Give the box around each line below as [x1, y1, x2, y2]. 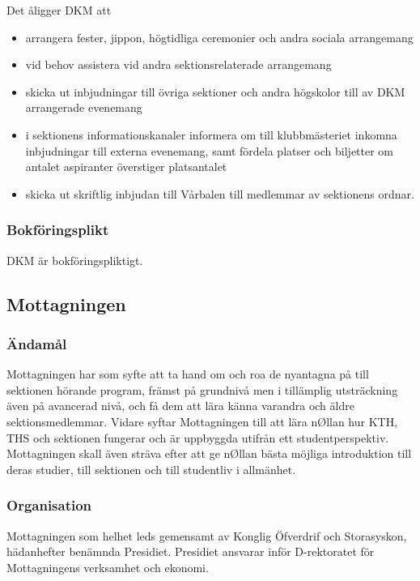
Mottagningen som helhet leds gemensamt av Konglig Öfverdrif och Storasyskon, [6, 527, 407, 544]
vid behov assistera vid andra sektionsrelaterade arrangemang [25, 56, 332, 73]
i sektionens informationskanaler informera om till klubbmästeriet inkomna [25, 126, 397, 143]
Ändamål [6, 333, 67, 353]
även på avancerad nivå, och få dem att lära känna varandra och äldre [6, 397, 354, 414]
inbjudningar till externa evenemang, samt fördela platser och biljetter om [25, 142, 394, 159]
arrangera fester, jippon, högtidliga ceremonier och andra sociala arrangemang [25, 28, 414, 45]
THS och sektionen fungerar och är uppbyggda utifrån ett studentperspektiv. [6, 429, 389, 446]
